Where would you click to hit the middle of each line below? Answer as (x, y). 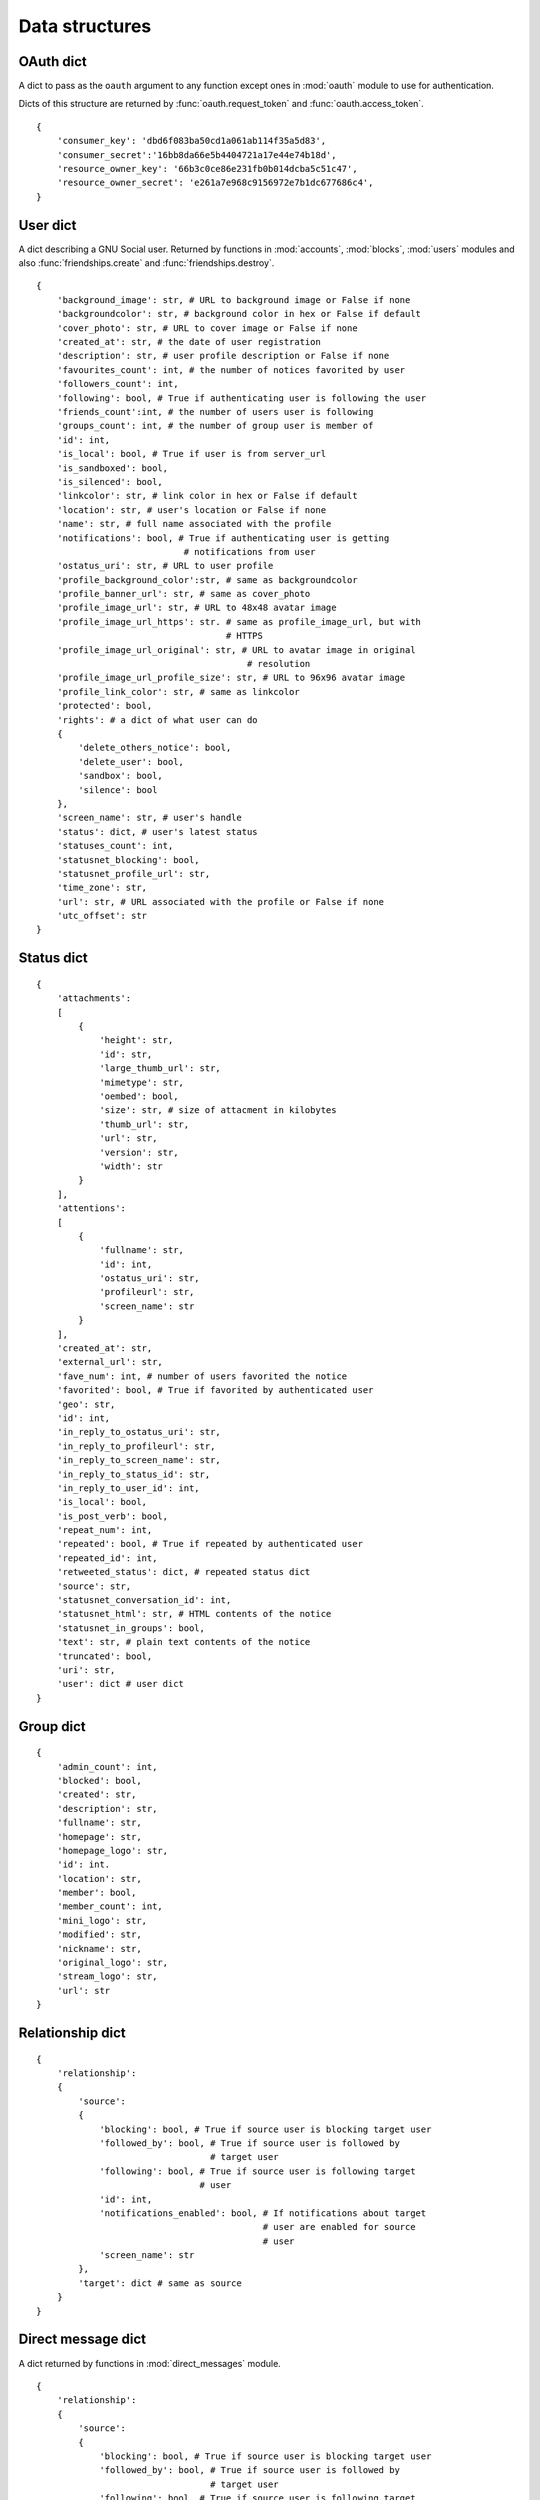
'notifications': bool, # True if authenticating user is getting (223, 538)
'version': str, (139, 1152)
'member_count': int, (110, 1906)
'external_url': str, (110, 1362)
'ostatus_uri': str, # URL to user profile (165, 566)
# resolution (278, 664)
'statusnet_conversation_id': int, (144, 1600)
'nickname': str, (99, 1948)
